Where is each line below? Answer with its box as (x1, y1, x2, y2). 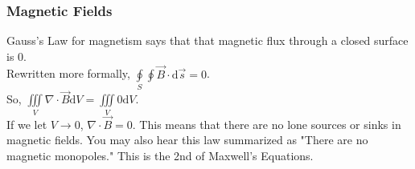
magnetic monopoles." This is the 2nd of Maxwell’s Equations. (6, 147, 314, 163)
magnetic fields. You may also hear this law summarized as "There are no (6, 131, 368, 148)
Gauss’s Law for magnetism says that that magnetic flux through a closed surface (6, 32, 409, 49)
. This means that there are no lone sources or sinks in (132, 115, 401, 132)
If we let (6, 115, 47, 132)
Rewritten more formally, (6, 65, 130, 82)
